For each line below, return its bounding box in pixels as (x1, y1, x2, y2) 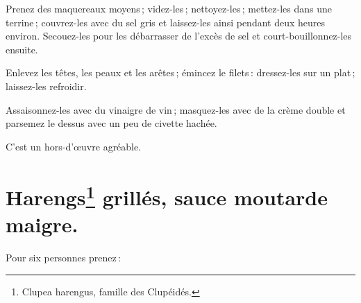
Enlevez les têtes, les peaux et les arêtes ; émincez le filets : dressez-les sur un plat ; (6, 65, 355, 80)
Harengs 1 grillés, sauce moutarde (6, 180, 328, 211)
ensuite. (6, 42, 38, 56)
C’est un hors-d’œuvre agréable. (6, 139, 142, 153)
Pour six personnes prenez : (6, 250, 121, 264)
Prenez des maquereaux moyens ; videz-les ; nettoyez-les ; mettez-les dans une (6, 1, 333, 15)
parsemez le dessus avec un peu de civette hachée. (6, 116, 217, 130)
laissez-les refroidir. (6, 78, 87, 93)
